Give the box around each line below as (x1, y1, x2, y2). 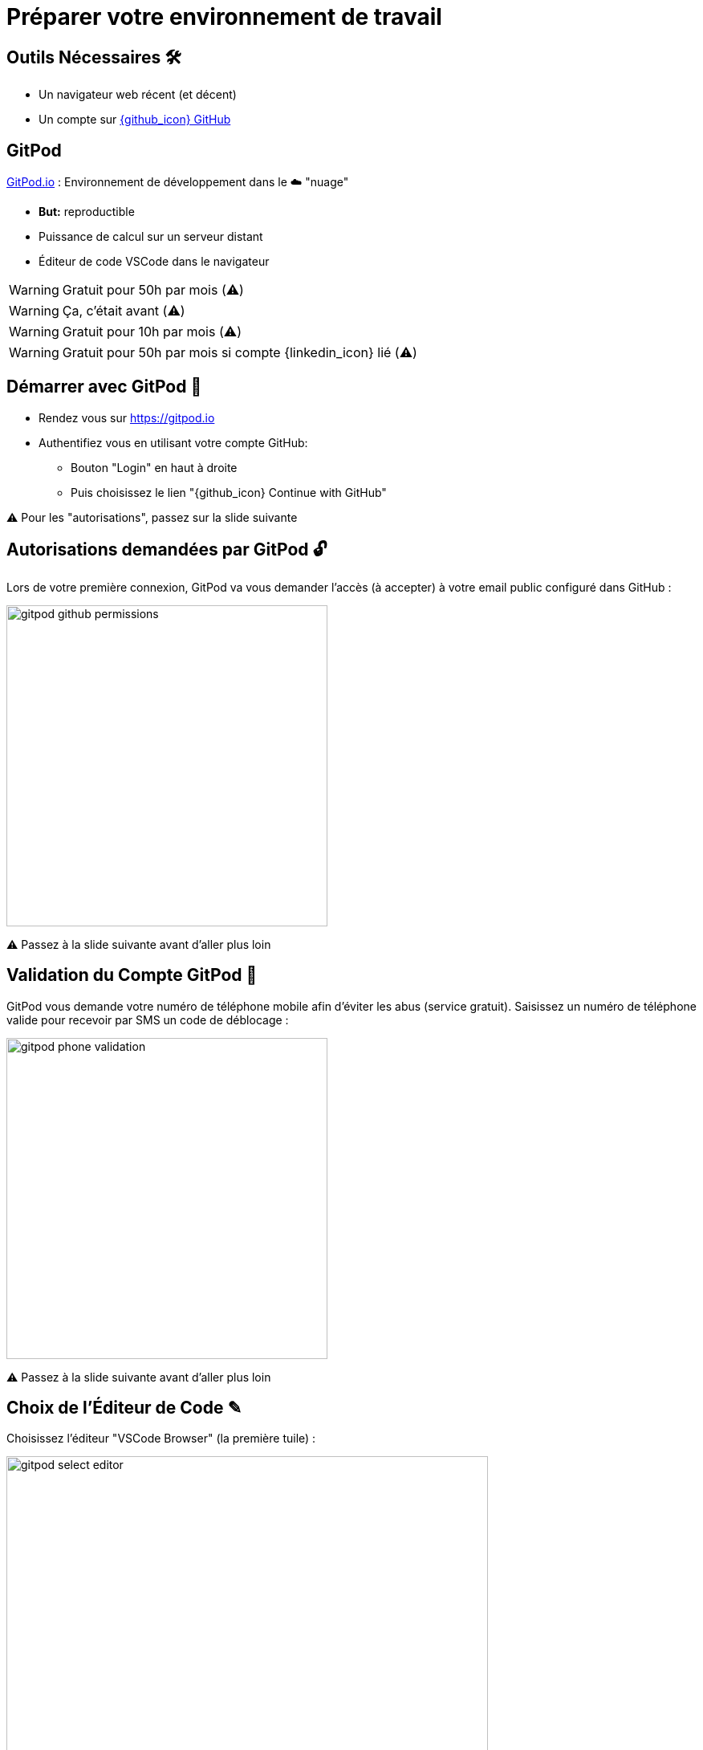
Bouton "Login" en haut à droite (71, 460, 238, 474)
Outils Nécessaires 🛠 (6, 47, 181, 67)
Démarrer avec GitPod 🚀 (6, 376, 202, 397)
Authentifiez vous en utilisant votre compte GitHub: (39, 435, 308, 450)
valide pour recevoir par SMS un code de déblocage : (6, 1012, 289, 1027)
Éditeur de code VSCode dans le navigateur (39, 254, 270, 269)
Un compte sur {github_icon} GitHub (39, 112, 231, 127)
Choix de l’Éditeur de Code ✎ (6, 1397, 242, 1418)
